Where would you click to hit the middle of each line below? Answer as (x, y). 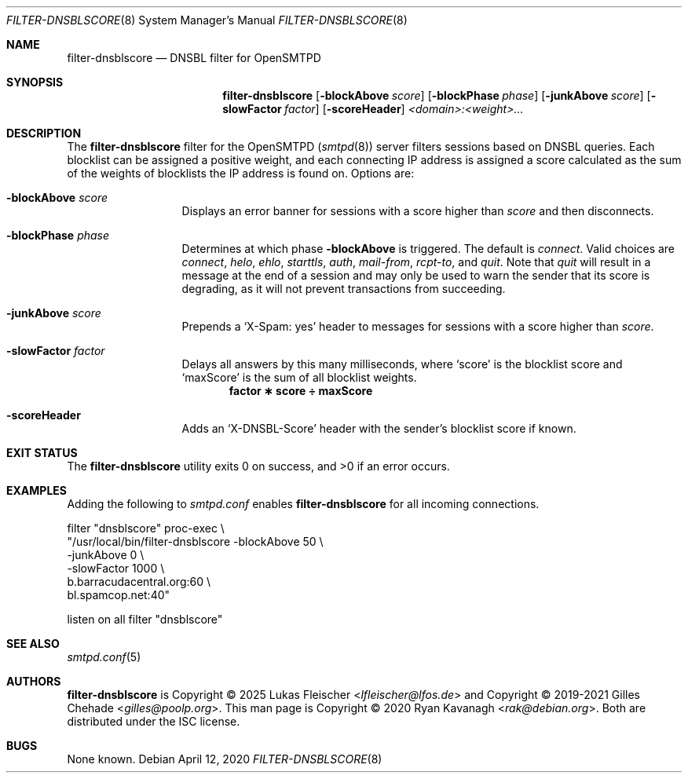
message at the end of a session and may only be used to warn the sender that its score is (416, 275)
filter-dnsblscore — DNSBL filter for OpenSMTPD (194, 58)
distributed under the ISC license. (154, 721)
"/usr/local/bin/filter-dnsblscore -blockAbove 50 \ (195, 541)
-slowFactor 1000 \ (116, 568)
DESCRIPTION (44, 133)
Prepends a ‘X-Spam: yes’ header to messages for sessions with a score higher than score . (418, 326)
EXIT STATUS (42, 453)
